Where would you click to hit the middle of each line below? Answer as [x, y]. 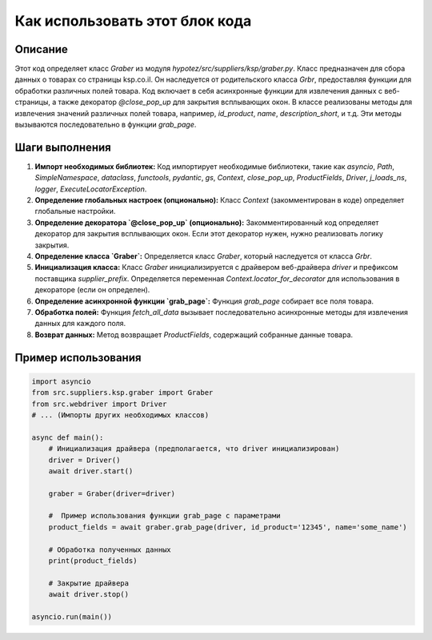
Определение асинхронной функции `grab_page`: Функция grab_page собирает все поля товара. [204, 301]
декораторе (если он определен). [92, 290]
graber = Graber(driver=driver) [112, 493]
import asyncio [61, 381]
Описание [41, 49]
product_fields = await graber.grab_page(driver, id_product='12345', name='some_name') [228, 527]
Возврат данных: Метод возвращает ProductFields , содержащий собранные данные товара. [194, 334]
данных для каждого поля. [80, 324]
